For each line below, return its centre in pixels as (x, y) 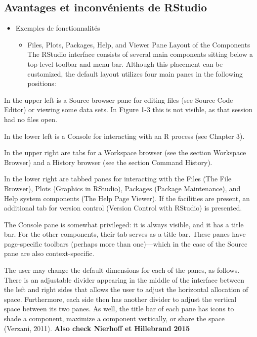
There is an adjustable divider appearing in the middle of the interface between (124, 279)
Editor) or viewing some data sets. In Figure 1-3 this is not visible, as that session (128, 109)
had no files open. (31, 119)
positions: (42, 83)
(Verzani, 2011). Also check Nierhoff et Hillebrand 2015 (97, 328)
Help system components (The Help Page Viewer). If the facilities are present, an (127, 198)
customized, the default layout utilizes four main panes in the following (135, 73)
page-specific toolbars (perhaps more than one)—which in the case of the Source (126, 243)
